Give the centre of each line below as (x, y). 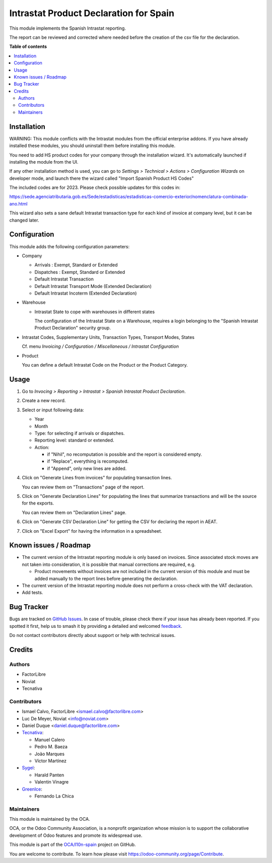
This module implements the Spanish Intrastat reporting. (67, 28)
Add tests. (32, 593)
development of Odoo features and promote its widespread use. (76, 835)
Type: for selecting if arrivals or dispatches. (80, 433)
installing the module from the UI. (44, 162)
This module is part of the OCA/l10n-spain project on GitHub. (73, 845)
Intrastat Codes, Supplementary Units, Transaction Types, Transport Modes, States (108, 337)
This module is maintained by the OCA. (50, 819)
